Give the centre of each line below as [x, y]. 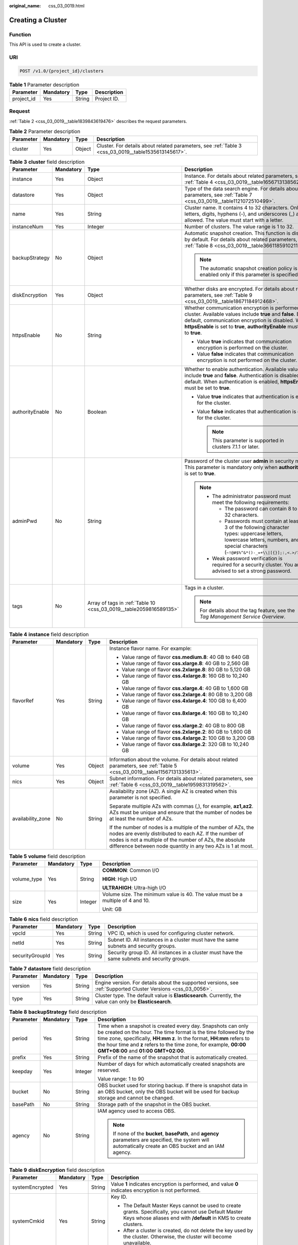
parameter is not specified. [141, 798]
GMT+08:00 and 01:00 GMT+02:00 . [142, 1051]
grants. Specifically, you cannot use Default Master [183, 1212]
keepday [22, 1071]
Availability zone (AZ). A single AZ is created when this [173, 791]
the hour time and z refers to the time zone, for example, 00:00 [172, 1044]
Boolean [97, 412]
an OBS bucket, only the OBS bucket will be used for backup [168, 1092]
